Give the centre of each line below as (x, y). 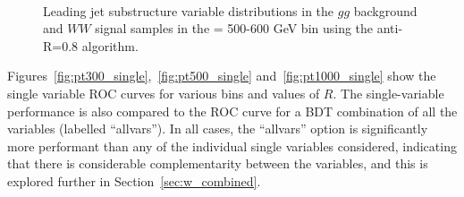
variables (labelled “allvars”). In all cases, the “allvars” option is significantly (218, 128)
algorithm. (110, 45)
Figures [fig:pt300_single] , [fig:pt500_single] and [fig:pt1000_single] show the (222, 76)
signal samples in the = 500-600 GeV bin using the (234, 28)
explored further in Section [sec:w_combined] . (134, 180)
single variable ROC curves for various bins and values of (164, 93)
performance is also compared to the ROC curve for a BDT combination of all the (232, 111)
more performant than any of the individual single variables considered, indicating (232, 146)
